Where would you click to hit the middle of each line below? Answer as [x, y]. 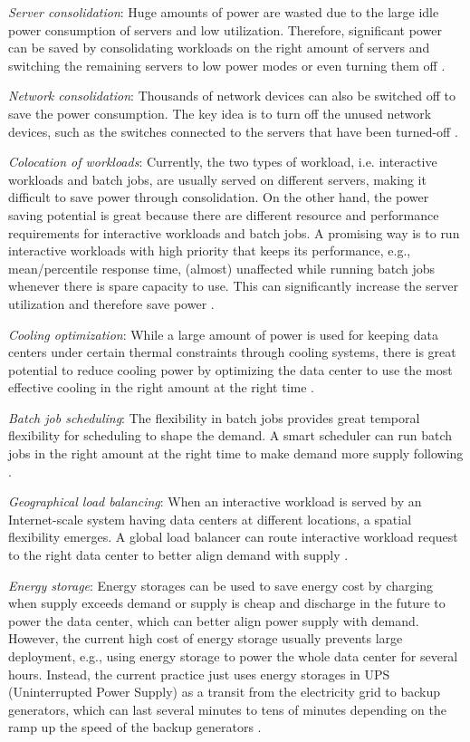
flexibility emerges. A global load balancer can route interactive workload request [233, 537]
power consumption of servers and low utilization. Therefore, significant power [225, 29]
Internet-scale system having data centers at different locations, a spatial [210, 519]
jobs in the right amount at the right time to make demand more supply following [236, 453]
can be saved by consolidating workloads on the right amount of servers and [219, 48]
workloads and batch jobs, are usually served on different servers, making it [217, 179]
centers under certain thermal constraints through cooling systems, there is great [232, 352]
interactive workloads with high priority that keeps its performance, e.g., [210, 251]
